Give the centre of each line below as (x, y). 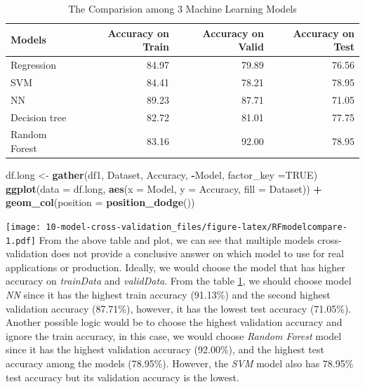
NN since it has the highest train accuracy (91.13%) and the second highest (168, 294)
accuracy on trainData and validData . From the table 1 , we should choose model (179, 281)
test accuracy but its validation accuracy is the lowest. (122, 377)
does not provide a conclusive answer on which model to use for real (197, 253)
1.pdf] (21, 241)
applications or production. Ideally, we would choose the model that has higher (175, 267)
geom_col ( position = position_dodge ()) (100, 202)
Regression (33, 65)
